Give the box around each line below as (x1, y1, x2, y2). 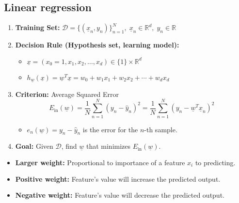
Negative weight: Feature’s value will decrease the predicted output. (15, 190, 224, 200)
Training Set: (15, 22, 60, 32)
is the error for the (82, 124, 138, 134)
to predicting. (195, 157, 236, 167)
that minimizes (86, 141, 131, 151)
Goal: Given (15, 141, 53, 151)
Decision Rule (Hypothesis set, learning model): (15, 40, 179, 50)
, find (61, 141, 77, 151)
